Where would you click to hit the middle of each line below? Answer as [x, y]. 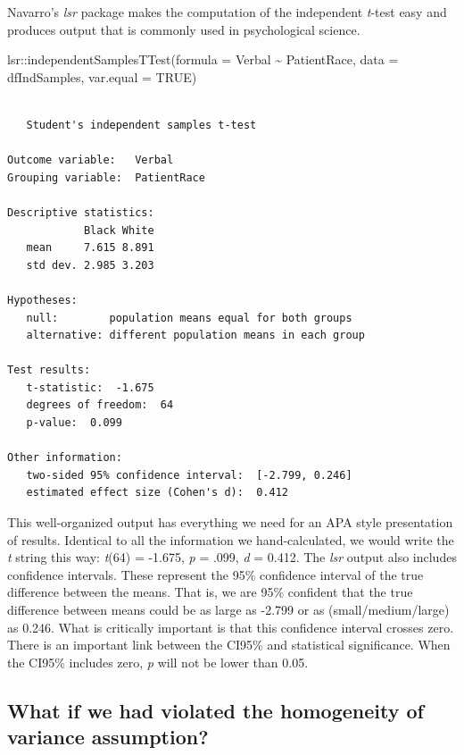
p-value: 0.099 [74, 423]
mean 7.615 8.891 [90, 248]
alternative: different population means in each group [195, 336]
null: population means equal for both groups [189, 318]
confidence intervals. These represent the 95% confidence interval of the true [215, 574]
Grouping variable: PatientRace [106, 177]
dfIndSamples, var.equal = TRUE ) [102, 76]
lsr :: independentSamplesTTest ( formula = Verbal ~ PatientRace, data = [203, 59]
